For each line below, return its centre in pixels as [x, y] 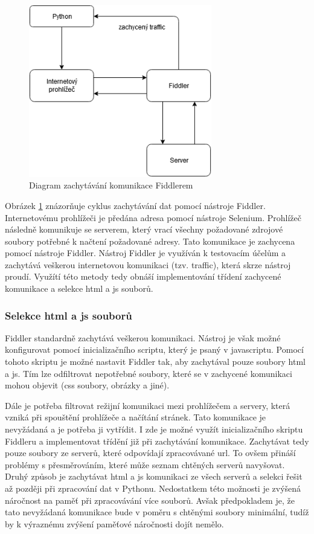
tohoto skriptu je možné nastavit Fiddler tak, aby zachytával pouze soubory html [155, 362]
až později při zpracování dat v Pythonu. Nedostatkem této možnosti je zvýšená [153, 488]
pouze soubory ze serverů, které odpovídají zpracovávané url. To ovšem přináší [150, 453]
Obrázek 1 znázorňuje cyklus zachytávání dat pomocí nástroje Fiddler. [135, 205]
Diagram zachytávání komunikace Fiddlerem [111, 185]
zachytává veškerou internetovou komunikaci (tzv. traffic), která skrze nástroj [148, 264]
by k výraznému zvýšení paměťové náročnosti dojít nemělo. [114, 523]
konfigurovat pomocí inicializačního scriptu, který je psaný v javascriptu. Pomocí [154, 349]
